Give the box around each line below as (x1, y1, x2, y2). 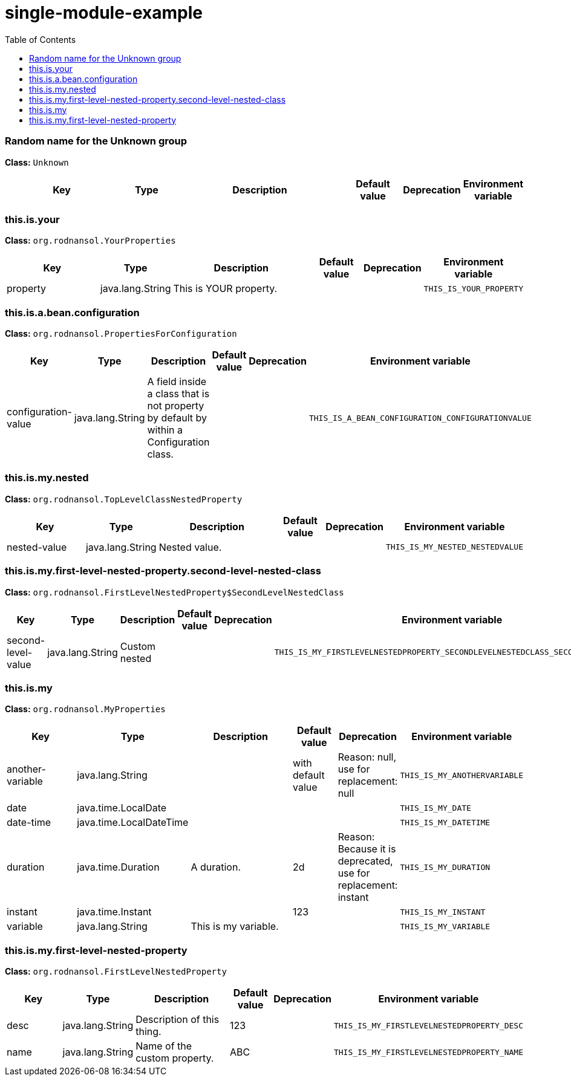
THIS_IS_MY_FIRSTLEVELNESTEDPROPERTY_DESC (333, 1021, 523, 1030)
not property (147, 400, 204, 412)
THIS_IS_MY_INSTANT (400, 907, 486, 917)
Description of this (135, 1013, 220, 1025)
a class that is (147, 388, 210, 400)
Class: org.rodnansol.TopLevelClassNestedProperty (5, 493, 243, 504)
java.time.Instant (77, 906, 152, 918)
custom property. (135, 1052, 214, 1064)
